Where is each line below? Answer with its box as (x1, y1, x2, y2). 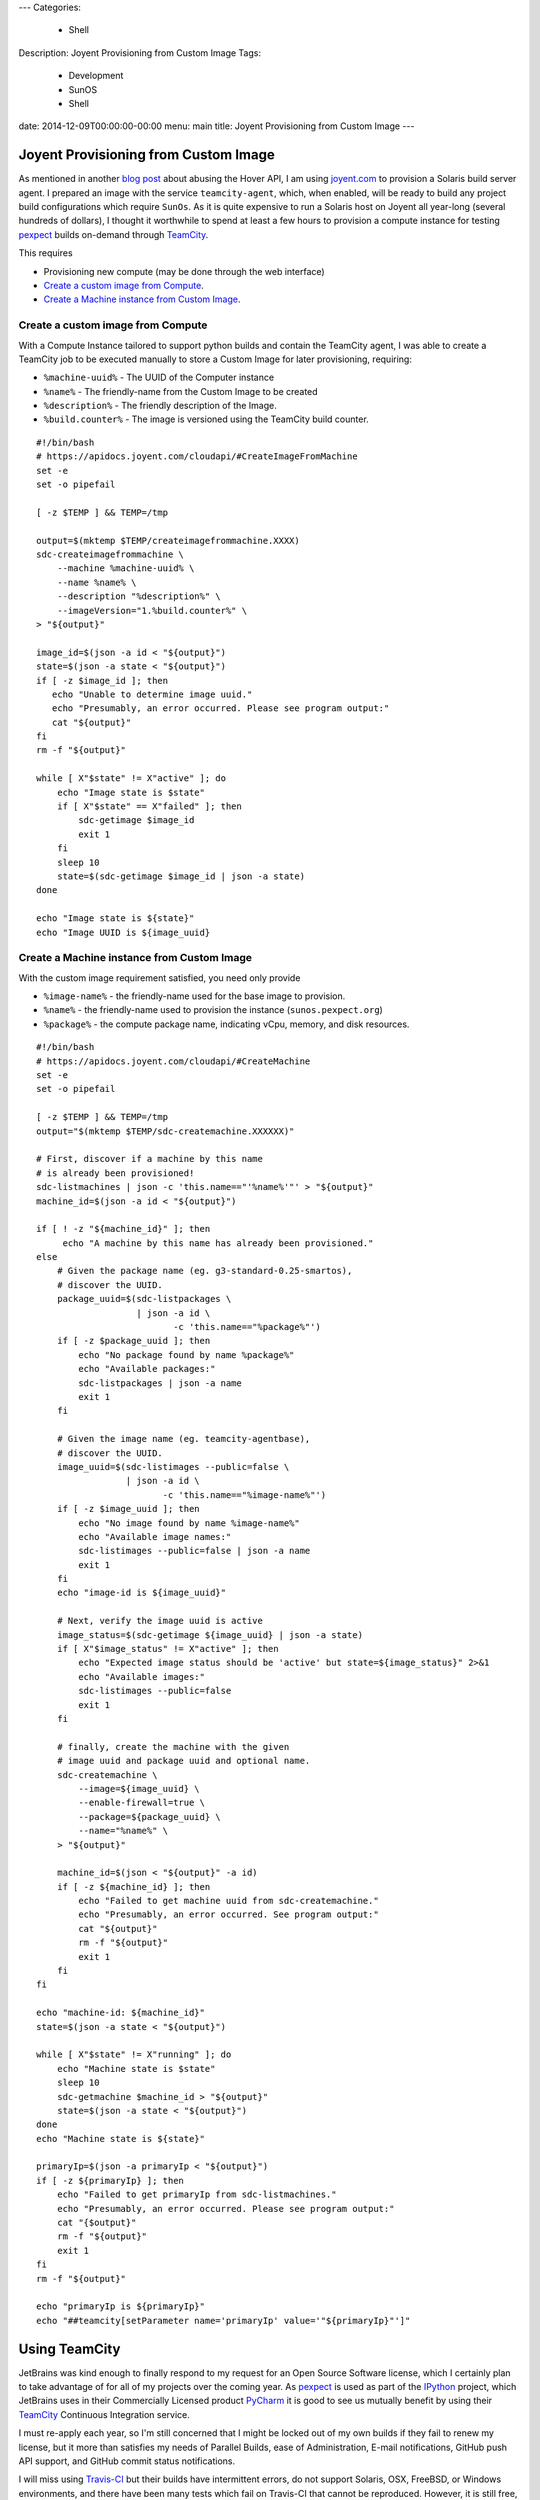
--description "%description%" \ (56, 591, 222, 602)
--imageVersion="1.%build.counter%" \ (56, 605, 248, 616)
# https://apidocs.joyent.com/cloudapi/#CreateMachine (36, 1055, 311, 1067)
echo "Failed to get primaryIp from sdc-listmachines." (56, 2189, 337, 2200)
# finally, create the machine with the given (56, 1741, 290, 1752)
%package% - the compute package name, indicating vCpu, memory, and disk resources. (43, 1018, 410, 1030)
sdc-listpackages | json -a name (78, 1377, 242, 1389)
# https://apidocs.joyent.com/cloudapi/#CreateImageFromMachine (36, 451, 359, 462)
